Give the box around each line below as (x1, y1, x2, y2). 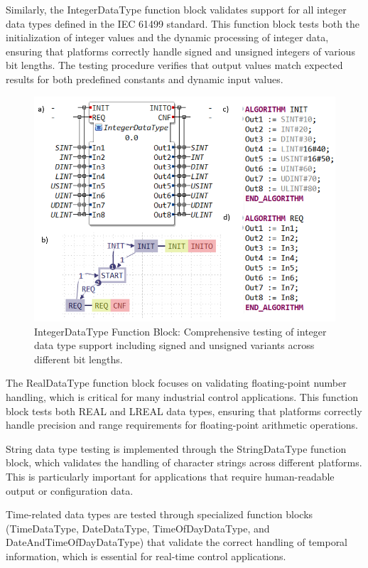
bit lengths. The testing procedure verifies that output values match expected (6, 58, 343, 73)
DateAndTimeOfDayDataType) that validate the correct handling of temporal (6, 535, 348, 550)
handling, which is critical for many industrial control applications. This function (6, 389, 358, 404)
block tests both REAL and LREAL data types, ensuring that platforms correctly (6, 403, 362, 418)
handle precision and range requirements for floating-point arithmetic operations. (6, 417, 359, 432)
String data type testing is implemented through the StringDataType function (6, 441, 347, 456)
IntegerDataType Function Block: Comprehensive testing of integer (34, 323, 327, 338)
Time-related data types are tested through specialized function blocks (6, 507, 313, 522)
